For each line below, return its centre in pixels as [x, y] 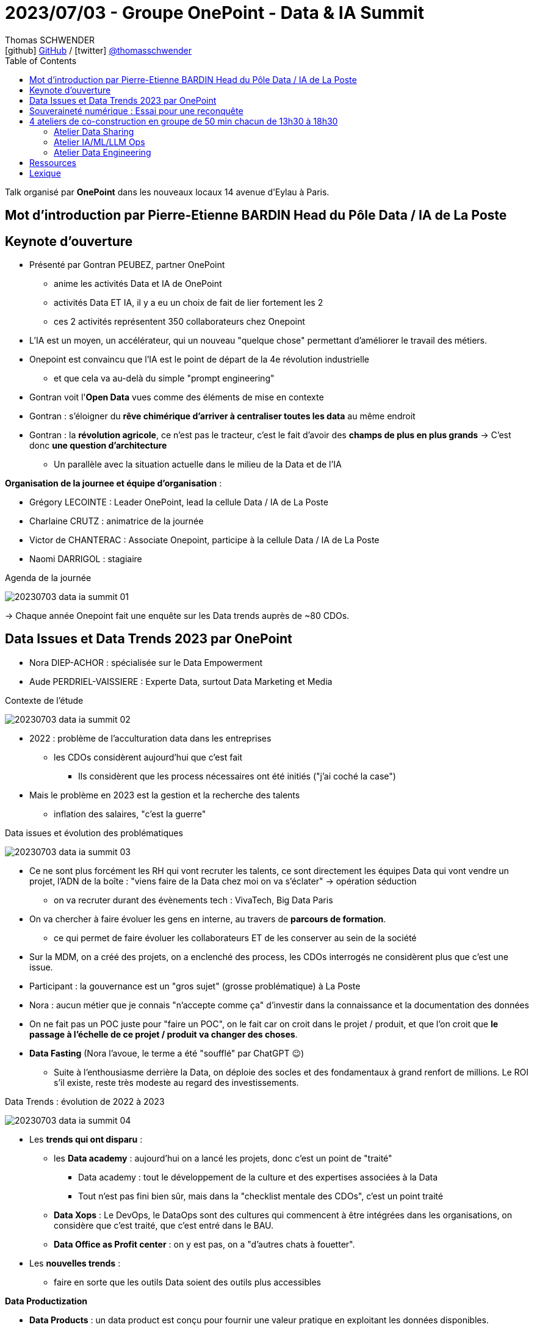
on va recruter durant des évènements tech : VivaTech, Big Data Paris [193, 900]
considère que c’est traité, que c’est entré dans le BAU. [164, 1225]
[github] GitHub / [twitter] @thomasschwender [98, 50]
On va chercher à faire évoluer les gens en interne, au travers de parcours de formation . [208, 919]
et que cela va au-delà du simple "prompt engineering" [164, 378]
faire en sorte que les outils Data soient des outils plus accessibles [187, 1282]
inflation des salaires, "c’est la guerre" [130, 814]
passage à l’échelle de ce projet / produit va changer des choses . [164, 1034]
